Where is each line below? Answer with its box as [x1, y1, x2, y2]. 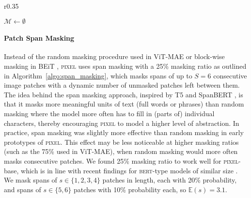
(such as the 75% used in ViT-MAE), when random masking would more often [4, 146, 238, 156]
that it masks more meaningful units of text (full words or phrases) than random [4, 99, 244, 109]
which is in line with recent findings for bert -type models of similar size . [21, 165, 238, 175]
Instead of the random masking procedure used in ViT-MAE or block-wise [4, 51, 225, 61]
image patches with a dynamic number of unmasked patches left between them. [4, 80, 240, 90]
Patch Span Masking [4, 33, 75, 43]
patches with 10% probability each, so [74, 184, 186, 194]
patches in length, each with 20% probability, [102, 175, 237, 185]
